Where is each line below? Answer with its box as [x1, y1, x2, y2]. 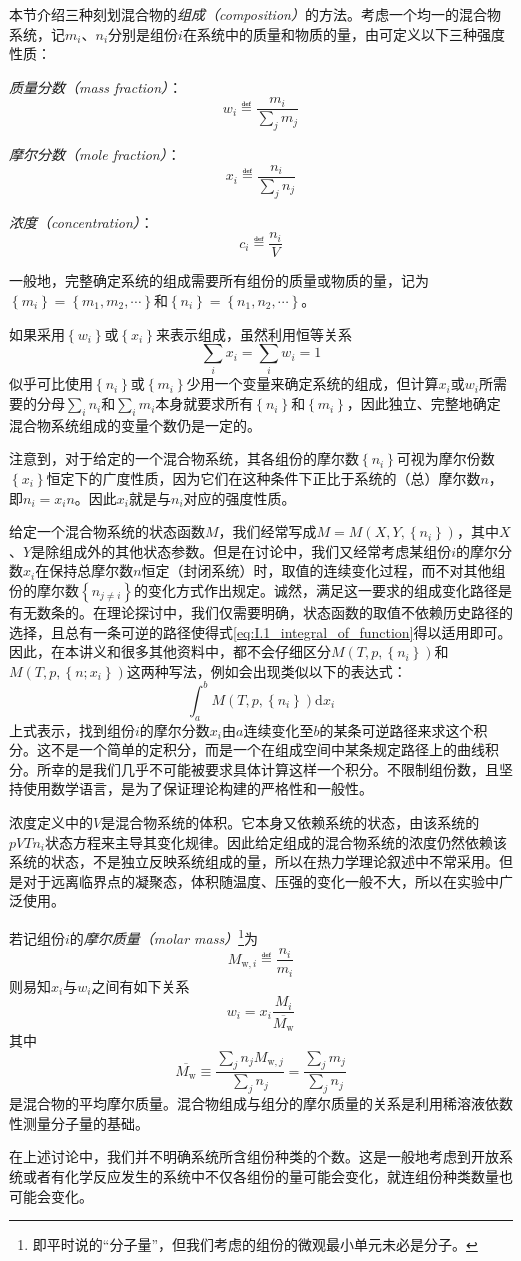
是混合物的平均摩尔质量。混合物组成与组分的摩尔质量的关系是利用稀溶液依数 [9, 1093, 513, 1114]
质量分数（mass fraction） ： [9, 76, 183, 97]
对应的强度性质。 [183, 487, 296, 508]
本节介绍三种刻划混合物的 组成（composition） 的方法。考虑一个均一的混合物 [9, 4, 501, 24]
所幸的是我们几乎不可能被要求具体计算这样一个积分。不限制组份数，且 [36, 758, 499, 779]
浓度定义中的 [9, 812, 93, 833]
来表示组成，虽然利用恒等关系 [155, 323, 352, 344]
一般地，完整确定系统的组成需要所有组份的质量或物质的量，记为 [9, 270, 429, 291]
